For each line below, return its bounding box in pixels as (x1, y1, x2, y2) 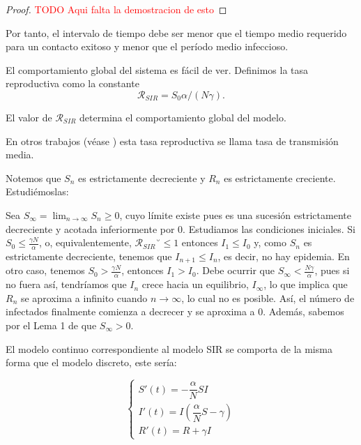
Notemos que (6, 170, 61, 185)
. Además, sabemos (263, 304, 344, 319)
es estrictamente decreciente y (77, 170, 206, 185)
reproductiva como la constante (6, 76, 139, 91)
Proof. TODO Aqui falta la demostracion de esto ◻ (6, 2, 227, 16)
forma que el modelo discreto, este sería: (6, 355, 177, 370)
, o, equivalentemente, (38, 235, 132, 250)
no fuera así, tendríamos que (6, 277, 127, 292)
